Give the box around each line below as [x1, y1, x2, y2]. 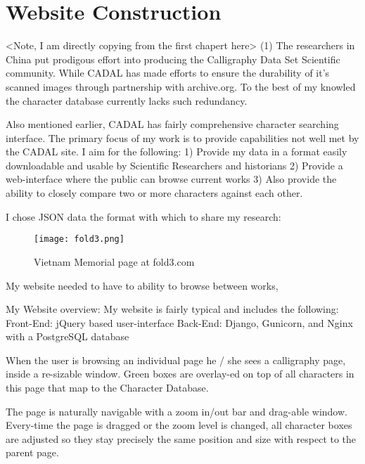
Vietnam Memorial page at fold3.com [34, 254, 195, 269]
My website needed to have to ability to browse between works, [6, 278, 278, 292]
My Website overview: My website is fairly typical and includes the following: [6, 302, 339, 316]
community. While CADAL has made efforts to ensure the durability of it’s [6, 65, 330, 80]
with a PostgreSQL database [6, 329, 129, 344]
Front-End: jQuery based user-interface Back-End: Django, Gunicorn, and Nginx [6, 315, 353, 330]
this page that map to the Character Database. [6, 380, 209, 395]
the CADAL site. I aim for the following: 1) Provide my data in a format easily [6, 144, 347, 159]
